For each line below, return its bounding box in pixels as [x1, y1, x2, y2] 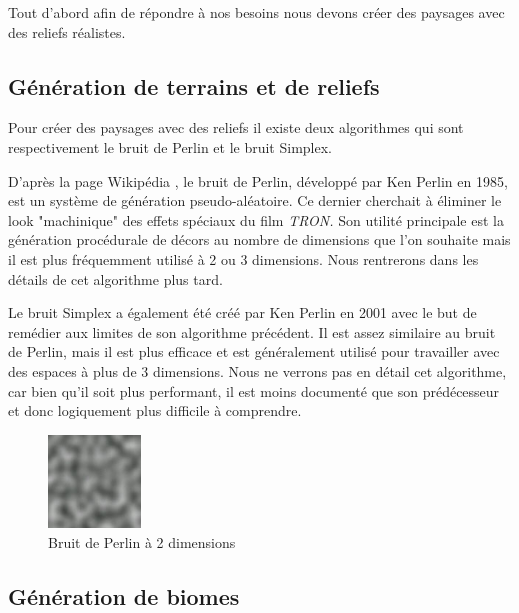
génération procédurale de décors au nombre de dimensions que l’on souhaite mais [8, 229, 511, 250]
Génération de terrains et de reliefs [8, 70, 380, 101]
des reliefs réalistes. [8, 21, 126, 42]
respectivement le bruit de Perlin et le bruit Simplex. [8, 136, 332, 157]
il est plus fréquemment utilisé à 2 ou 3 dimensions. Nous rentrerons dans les [8, 248, 479, 269]
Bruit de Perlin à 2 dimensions [48, 531, 236, 552]
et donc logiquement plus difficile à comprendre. [8, 400, 302, 421]
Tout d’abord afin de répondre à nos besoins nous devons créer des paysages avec [8, 2, 505, 22]
